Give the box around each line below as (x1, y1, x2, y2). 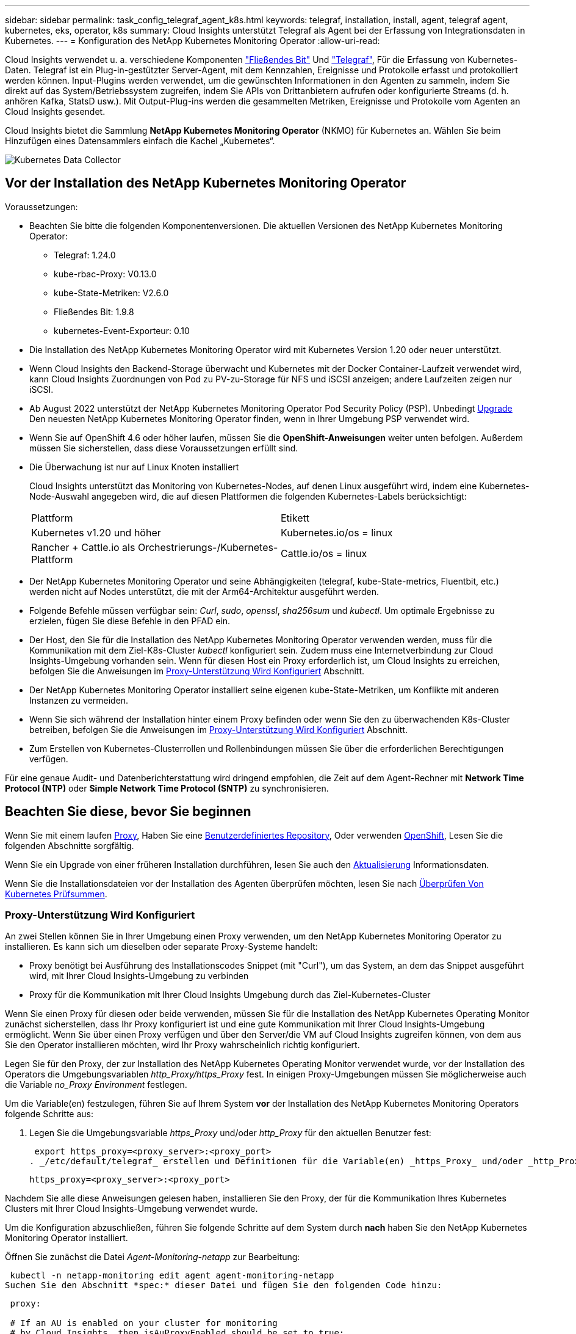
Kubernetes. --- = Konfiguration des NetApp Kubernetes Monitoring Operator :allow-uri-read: (5, 35, 380, 46)
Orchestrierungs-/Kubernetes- (137, 541, 278, 553)
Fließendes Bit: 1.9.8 (54, 306, 134, 317)
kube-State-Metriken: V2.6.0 (54, 287, 169, 298)
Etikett (281, 511, 309, 524)
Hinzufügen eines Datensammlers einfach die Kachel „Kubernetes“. (5, 136, 275, 146)
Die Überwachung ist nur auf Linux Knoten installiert (29, 461, 239, 472)
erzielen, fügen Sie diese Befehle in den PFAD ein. (29, 615, 231, 626)
